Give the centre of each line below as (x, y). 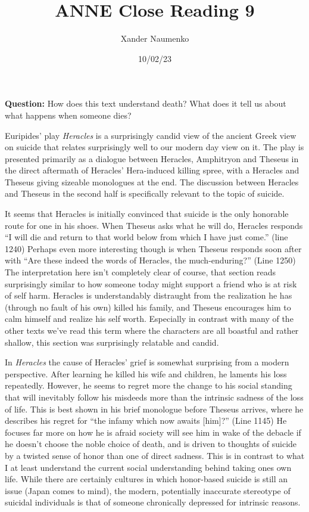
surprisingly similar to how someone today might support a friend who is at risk (151, 283)
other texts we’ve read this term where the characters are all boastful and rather (152, 330)
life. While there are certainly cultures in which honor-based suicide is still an (146, 479)
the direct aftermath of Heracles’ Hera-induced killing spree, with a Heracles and (152, 170)
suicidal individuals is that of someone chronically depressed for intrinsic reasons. (153, 502)
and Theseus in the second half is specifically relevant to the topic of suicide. (145, 193)
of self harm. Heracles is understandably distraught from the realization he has (149, 295)
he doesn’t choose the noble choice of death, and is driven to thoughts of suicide (151, 444)
